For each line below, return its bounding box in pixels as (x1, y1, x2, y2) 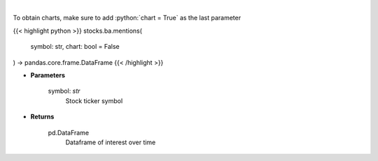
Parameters (30, 70, 66, 79)
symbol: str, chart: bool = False (30, 43, 120, 51)
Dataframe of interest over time (65, 138, 156, 146)
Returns (30, 112, 55, 121)
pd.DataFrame (48, 128, 90, 137)
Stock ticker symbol (65, 96, 123, 105)
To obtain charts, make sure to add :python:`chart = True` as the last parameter (13, 14, 241, 22)
